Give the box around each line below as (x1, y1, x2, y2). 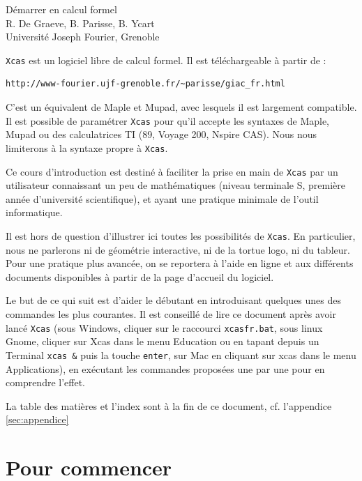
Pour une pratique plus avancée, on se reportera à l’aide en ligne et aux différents (6, 256, 354, 270)
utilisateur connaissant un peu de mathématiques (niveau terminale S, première (6, 178, 345, 192)
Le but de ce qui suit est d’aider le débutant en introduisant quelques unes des (6, 293, 342, 307)
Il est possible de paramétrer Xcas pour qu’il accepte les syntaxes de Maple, (6, 113, 330, 128)
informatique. (6, 205, 63, 220)
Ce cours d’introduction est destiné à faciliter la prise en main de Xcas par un (6, 164, 338, 178)
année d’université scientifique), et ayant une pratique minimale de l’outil (6, 191, 319, 206)
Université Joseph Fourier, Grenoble (6, 29, 160, 44)
